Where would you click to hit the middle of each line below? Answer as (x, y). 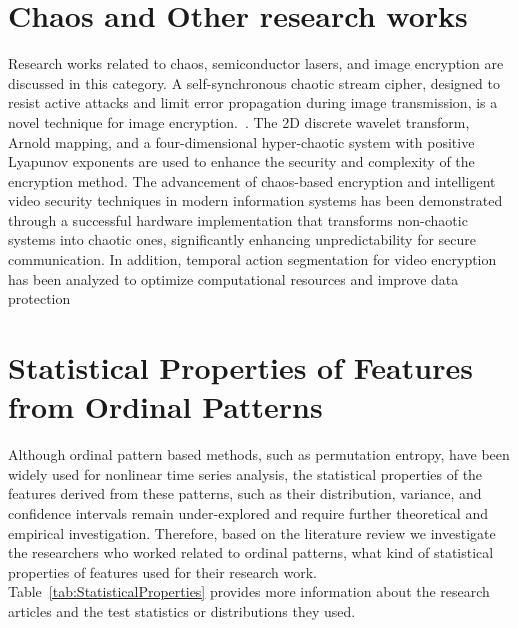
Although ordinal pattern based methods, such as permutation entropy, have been (259, 454)
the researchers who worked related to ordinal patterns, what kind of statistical (251, 552)
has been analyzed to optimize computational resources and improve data (233, 278)
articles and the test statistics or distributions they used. (182, 610)
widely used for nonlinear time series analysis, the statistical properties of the (245, 473)
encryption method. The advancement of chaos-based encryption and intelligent (252, 180)
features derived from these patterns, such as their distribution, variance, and (245, 493)
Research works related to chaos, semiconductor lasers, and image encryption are (256, 63)
